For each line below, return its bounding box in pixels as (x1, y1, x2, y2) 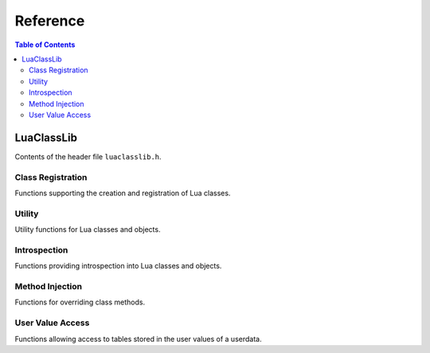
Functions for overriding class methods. (14, 297, 146, 307)
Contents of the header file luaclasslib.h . (14, 151, 162, 161)
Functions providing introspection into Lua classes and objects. (14, 261, 222, 271)
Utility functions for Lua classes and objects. (14, 225, 161, 234)
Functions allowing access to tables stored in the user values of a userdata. (14, 334, 262, 343)
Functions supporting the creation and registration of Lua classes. (14, 188, 231, 198)
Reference (14, 12, 85, 29)
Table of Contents (14, 40, 76, 49)
